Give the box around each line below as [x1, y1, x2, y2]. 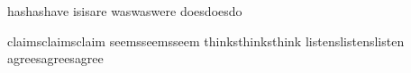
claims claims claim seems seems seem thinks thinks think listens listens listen [7, 31, 405, 50]
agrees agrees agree [7, 49, 104, 68]
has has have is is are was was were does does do [7, 2, 242, 20]
